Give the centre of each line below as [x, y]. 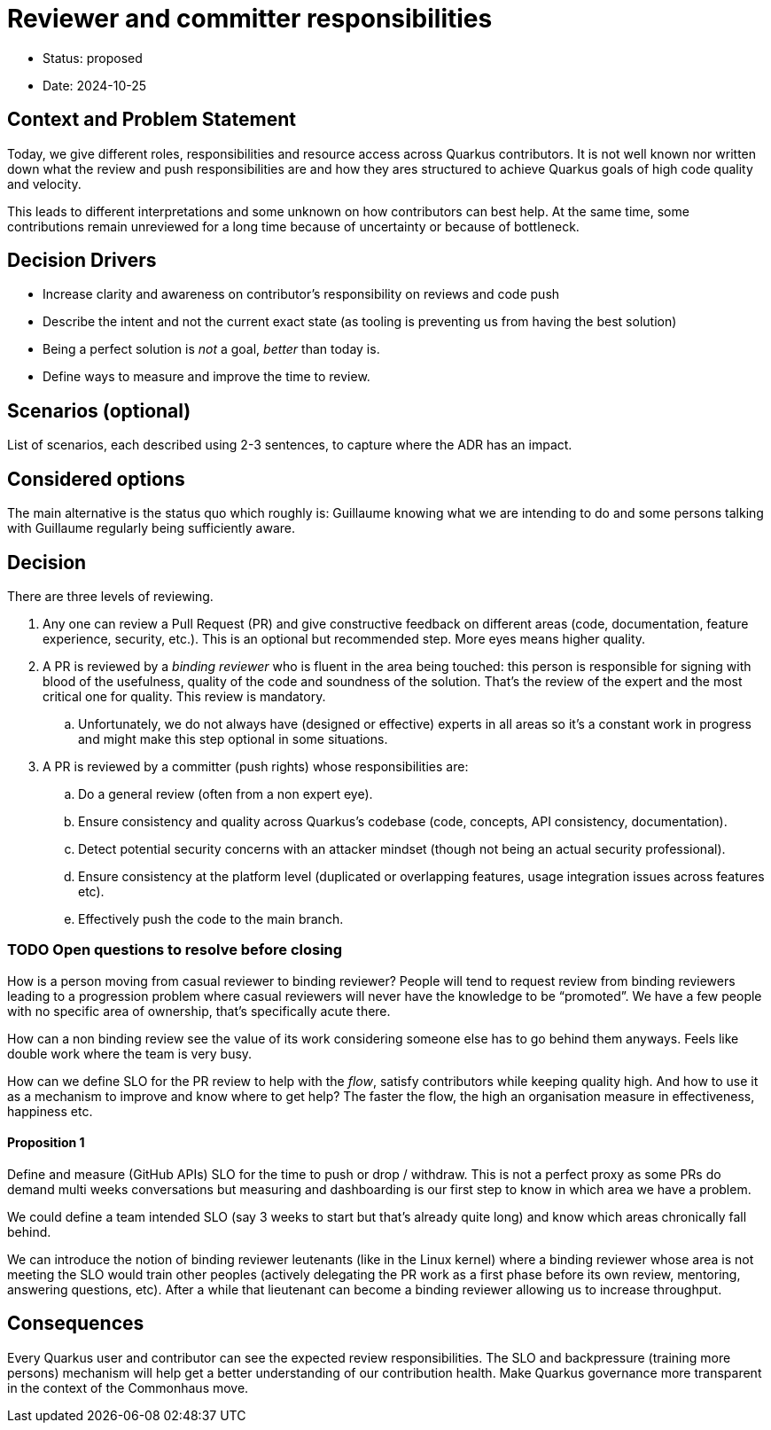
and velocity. [44, 184]
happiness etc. [50, 1111]
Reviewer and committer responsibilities [250, 19]
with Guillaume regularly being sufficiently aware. [151, 528]
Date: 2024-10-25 [95, 85]
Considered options [96, 479]
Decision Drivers [82, 261]
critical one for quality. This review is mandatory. [184, 696]
